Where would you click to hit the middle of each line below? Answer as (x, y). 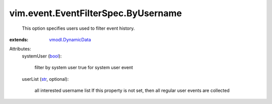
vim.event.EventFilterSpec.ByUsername (96, 13)
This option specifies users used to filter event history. (78, 28)
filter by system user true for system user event (84, 68)
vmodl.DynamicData (70, 39)
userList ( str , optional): (45, 79)
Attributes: (20, 49)
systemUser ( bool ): (42, 56)
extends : (19, 39)
